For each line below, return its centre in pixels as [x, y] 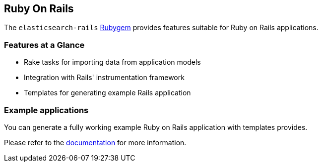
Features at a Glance [44, 45]
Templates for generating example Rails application [107, 93]
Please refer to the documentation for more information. [95, 142]
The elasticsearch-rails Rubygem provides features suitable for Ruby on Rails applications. [161, 28]
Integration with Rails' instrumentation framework [104, 78]
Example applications [46, 110]
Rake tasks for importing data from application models [112, 62]
